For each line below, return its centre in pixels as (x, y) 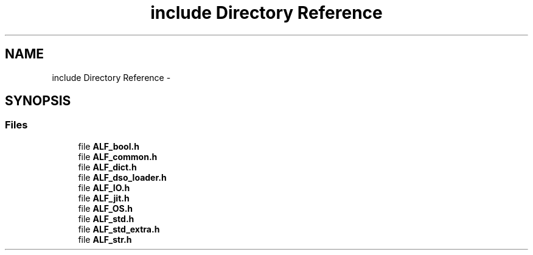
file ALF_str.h (105, 239)
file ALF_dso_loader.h (122, 177)
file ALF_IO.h (104, 187)
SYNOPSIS (38, 101)
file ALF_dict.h (107, 167)
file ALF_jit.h (104, 198)
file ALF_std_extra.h (119, 229)
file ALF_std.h (106, 218)
